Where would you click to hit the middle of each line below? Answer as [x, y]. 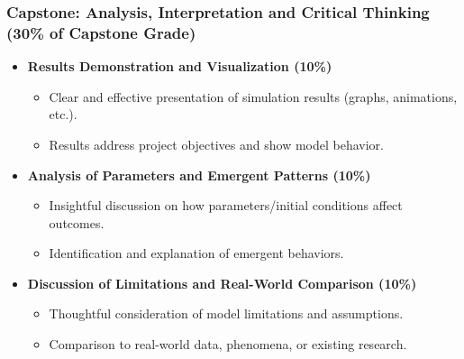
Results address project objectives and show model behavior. [216, 144]
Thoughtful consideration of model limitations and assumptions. [226, 313]
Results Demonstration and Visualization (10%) [180, 66]
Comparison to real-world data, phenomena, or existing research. [228, 344]
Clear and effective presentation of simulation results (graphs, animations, [253, 96]
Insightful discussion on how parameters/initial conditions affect [226, 205]
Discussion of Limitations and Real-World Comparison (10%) [222, 283]
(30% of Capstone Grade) [101, 32]
